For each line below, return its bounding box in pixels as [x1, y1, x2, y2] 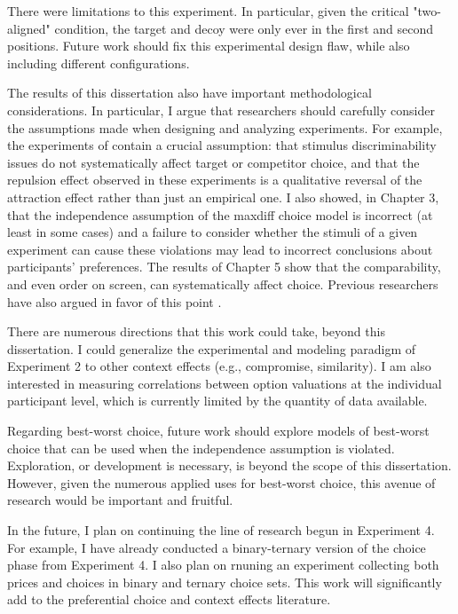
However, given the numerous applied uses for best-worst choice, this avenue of [7, 473, 436, 492]
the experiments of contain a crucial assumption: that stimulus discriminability [7, 136, 437, 154]
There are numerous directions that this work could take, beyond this [7, 322, 385, 341]
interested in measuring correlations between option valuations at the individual [7, 374, 442, 392]
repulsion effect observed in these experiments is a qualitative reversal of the [7, 170, 422, 189]
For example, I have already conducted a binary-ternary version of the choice [7, 538, 426, 556]
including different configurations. [7, 53, 190, 72]
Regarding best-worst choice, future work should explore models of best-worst [7, 421, 430, 440]
